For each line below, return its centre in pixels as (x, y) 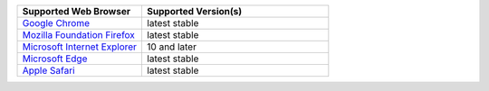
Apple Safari (49, 70)
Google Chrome (56, 23)
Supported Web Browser (77, 11)
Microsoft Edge (55, 59)
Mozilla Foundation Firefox (79, 35)
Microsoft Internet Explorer (80, 47)
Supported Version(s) (194, 11)
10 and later (171, 47)
